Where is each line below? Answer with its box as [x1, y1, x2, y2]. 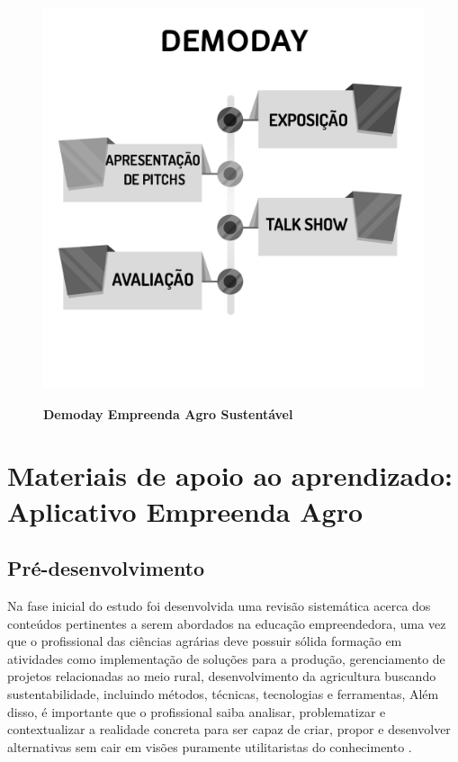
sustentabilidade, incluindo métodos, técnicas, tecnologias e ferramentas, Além [7, 684, 439, 703]
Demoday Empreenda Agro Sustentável [43, 404, 293, 423]
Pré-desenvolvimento [7, 554, 205, 582]
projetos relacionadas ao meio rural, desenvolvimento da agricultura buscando [7, 667, 436, 686]
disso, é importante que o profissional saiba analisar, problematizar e [7, 702, 386, 721]
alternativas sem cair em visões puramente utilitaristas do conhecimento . [7, 737, 412, 756]
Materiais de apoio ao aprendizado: [7, 457, 454, 494]
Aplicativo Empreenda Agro [7, 492, 364, 529]
